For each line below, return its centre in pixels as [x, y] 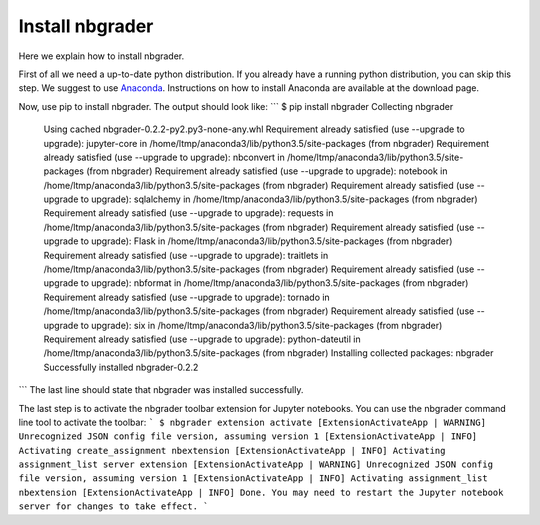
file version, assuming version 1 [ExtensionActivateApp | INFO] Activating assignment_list [253, 478]
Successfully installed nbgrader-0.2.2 [121, 367]
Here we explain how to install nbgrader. [101, 56]
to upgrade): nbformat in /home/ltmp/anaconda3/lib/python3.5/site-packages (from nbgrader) [274, 283]
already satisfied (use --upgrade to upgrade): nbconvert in [164, 157]
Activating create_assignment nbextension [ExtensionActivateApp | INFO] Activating [232, 450]
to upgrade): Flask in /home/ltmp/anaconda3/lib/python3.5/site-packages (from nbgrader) [266, 241]
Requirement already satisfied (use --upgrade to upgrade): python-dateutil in [202, 339]
